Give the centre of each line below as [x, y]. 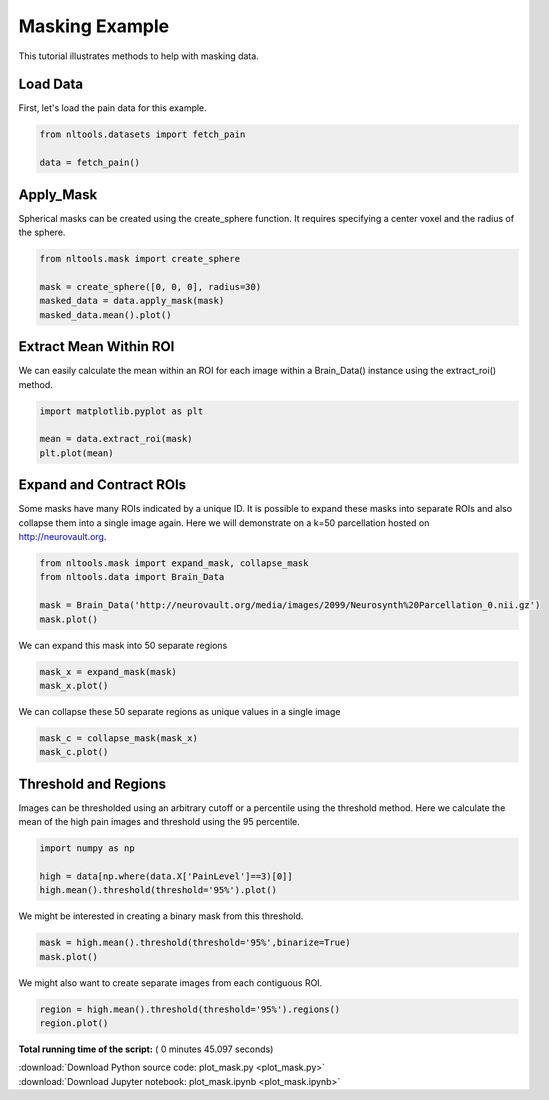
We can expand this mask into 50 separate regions [123, 645]
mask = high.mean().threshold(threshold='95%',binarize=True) [195, 943]
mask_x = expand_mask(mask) [108, 671]
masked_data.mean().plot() [105, 314]
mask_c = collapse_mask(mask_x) [119, 738]
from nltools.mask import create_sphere [139, 259]
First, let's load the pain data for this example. [112, 108]
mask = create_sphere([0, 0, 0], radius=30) [150, 286]
